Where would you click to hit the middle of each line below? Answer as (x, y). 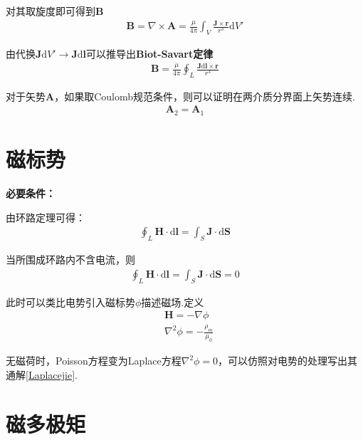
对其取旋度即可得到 (51, 11)
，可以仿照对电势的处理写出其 (288, 361)
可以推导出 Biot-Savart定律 (149, 53)
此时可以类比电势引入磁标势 (70, 302)
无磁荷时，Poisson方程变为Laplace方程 (94, 361)
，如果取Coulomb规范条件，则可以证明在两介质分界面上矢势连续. (205, 96)
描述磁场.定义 (173, 302)
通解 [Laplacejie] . (42, 374)
